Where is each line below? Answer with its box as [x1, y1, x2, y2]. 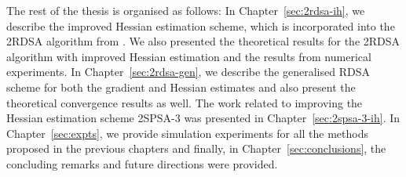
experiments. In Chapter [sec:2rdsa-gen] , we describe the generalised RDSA [6, 63, 370, 80]
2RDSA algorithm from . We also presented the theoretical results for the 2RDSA [6, 33, 401, 49]
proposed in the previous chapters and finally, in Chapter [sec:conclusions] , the [6, 140, 386, 157]
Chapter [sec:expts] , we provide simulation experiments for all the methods [6, 125, 368, 141]
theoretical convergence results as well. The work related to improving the [6, 94, 363, 110]
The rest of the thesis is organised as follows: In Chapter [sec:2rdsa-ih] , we [6, 2, 365, 18]
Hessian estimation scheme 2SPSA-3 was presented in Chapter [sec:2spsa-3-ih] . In [6, 110, 401, 126]
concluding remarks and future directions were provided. [6, 155, 278, 172]
